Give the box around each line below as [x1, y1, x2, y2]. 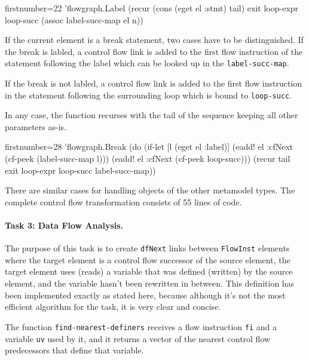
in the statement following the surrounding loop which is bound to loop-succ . [5, 88, 292, 101]
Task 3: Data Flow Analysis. [5, 219, 124, 232]
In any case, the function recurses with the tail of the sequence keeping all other [5, 109, 298, 121]
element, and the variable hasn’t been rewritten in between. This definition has [5, 277, 295, 290]
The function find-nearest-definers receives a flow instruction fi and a [5, 320, 277, 333]
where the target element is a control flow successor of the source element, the [5, 253, 290, 266]
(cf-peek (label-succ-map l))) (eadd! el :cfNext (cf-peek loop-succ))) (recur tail [5, 152, 290, 165]
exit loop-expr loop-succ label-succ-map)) [5, 164, 156, 176]
